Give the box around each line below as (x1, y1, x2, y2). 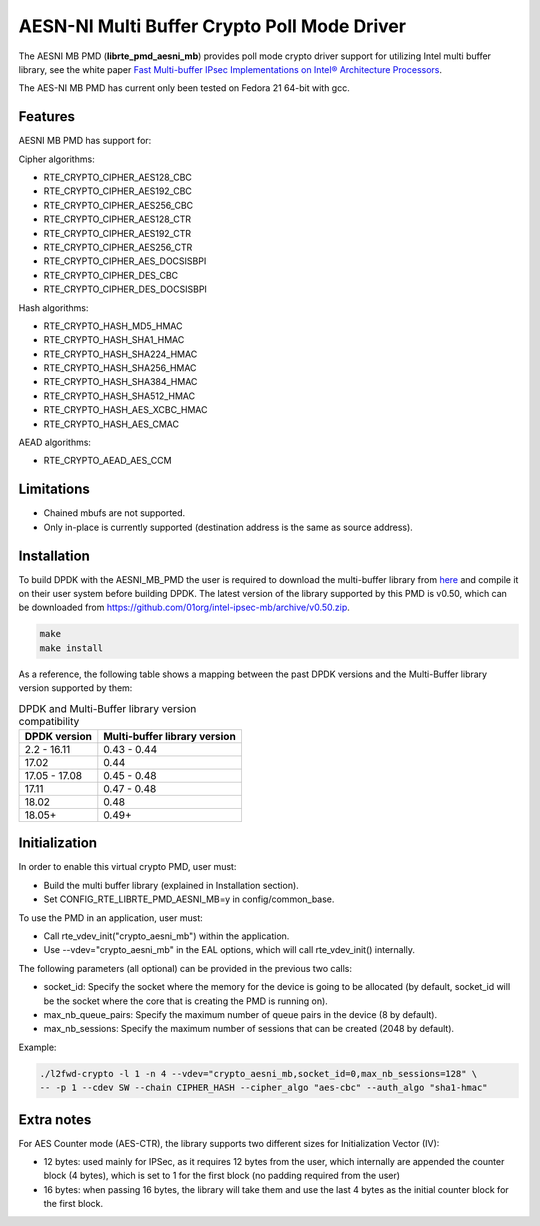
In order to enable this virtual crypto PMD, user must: (18, 861, 237, 873)
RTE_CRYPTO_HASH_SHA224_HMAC (43, 348, 198, 360)
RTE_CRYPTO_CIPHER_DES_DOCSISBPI (43, 283, 207, 295)
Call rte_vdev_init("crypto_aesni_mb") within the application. (43, 930, 290, 942)
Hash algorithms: (18, 301, 89, 314)
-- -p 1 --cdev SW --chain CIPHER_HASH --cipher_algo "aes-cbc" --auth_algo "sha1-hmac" (39, 1082, 489, 1094)
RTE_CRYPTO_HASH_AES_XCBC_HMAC (43, 404, 208, 416)
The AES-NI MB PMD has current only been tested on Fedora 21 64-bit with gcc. (18, 82, 350, 94)
